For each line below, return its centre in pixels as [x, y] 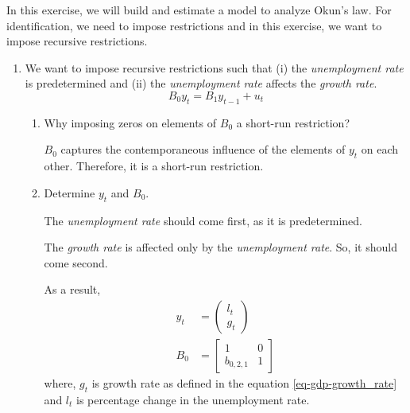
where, [60, 382]
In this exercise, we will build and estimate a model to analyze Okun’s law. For [199, 10]
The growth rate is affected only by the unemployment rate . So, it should [220, 247]
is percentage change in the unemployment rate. [193, 399]
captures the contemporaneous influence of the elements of [203, 149]
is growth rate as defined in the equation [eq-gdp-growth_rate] [244, 382]
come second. [76, 262]
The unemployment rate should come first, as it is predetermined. [203, 220]
